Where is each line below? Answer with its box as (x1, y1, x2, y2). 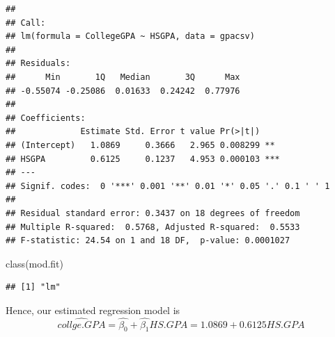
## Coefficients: (6, 113, 86, 123)
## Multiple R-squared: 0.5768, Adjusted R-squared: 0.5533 (6, 222, 300, 232)
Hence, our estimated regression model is (6, 302, 180, 317)
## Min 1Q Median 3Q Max (6, 72, 240, 82)
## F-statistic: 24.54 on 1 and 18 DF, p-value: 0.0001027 (6, 236, 290, 246)
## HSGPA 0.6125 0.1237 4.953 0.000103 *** (6, 154, 280, 164)
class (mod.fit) (6, 256, 63, 270)
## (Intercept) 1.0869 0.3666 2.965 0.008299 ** (6, 140, 275, 150)
